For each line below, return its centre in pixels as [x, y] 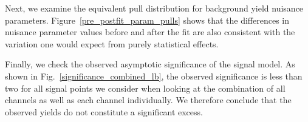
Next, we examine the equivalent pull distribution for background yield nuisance [154, 8]
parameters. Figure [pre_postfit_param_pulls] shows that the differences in [147, 20]
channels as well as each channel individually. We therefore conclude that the [148, 100]
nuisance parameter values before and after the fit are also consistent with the [150, 32]
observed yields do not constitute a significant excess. [104, 111]
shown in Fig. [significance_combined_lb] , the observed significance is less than [154, 76]
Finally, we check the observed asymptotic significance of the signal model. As [150, 64]
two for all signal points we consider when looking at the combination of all [145, 88]
